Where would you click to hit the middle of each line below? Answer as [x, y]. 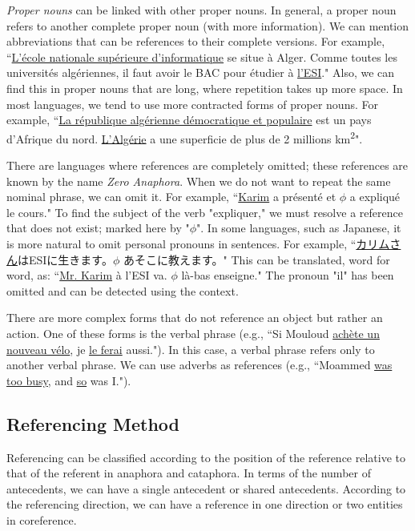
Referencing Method [93, 423]
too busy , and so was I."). [69, 380]
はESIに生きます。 [65, 259]
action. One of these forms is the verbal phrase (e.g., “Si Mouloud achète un [193, 333]
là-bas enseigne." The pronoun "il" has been [288, 275]
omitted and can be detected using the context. [123, 290]
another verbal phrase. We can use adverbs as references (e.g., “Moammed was [199, 365]
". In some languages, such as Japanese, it [299, 228]
